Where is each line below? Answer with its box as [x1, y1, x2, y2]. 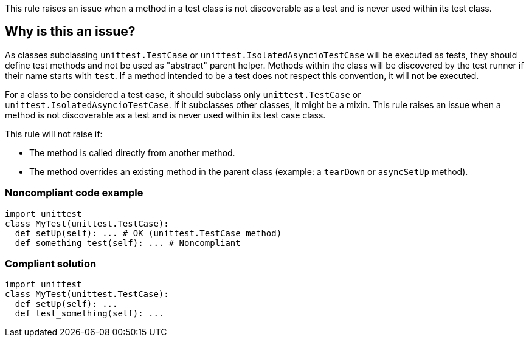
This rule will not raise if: [5, 128, 103, 139]
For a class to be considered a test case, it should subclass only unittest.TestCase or [5, 89, 361, 100]
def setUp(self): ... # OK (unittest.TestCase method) [15, 228, 282, 238]
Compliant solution [5, 257, 97, 270]
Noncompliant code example [5, 186, 143, 199]
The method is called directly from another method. [29, 147, 235, 158]
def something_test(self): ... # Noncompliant [15, 238, 241, 248]
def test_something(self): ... [15, 309, 164, 319]
